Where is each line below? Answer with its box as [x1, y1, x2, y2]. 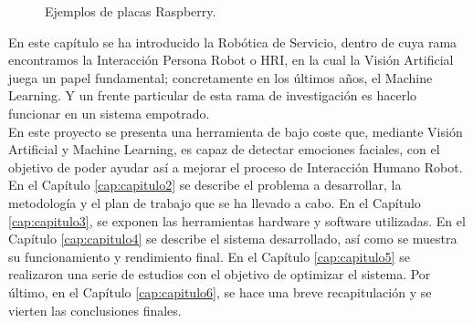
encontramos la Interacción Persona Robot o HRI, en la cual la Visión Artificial [8, 50, 454, 69]
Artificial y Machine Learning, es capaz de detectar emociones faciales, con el [8, 140, 440, 159]
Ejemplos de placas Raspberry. [45, 2, 216, 20]
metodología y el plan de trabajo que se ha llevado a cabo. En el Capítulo [8, 193, 421, 212]
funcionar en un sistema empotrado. [8, 103, 210, 122]
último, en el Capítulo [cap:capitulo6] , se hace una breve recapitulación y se [8, 282, 432, 301]
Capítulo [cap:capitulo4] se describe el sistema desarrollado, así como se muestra [8, 229, 457, 248]
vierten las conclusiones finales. [8, 300, 182, 319]
